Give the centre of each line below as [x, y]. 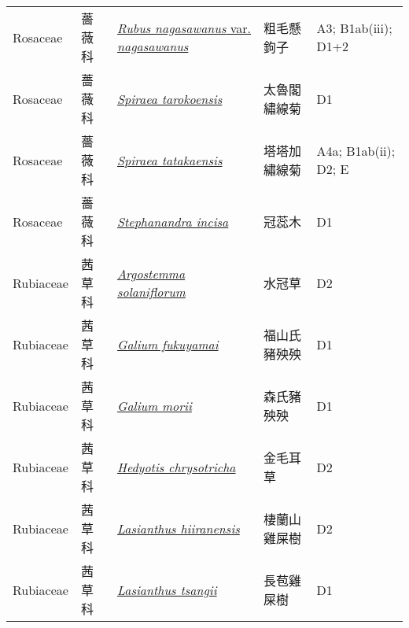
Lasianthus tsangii [167, 589]
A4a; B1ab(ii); [356, 151]
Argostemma [151, 273]
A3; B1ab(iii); [354, 28]
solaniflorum [151, 292]
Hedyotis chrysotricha [177, 467]
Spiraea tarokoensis [170, 98]
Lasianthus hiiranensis [179, 528]
